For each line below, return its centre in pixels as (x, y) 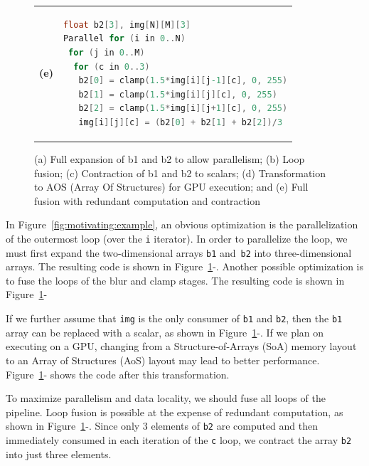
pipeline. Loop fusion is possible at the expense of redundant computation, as (175, 412)
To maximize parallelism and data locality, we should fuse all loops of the (166, 398)
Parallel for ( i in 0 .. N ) (124, 39)
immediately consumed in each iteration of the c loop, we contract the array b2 (179, 439)
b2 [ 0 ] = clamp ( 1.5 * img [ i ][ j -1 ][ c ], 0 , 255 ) (183, 81)
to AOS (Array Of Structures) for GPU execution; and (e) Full (171, 187)
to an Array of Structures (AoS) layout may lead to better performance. (163, 360)
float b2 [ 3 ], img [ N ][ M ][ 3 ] (127, 25)
